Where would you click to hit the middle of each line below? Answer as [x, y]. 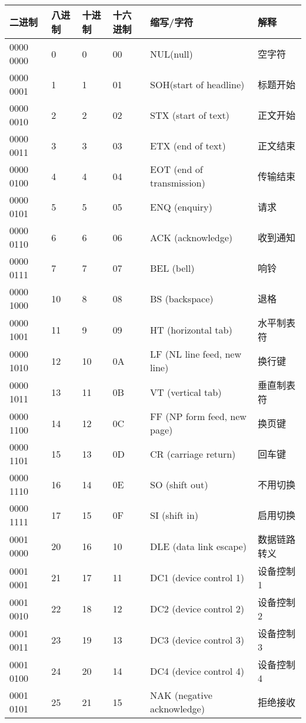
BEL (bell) [172, 268]
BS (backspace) [182, 298]
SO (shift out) [179, 484]
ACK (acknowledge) [192, 237]
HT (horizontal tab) [191, 329]
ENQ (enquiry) [181, 206]
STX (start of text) [190, 115]
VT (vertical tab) [186, 392]
